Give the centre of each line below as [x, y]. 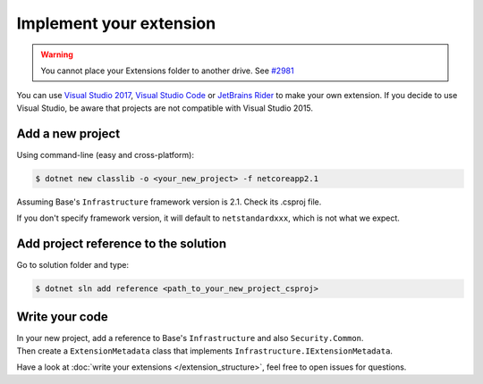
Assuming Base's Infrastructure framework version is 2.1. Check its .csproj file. [169, 202]
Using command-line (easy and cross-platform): [105, 154]
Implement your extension [116, 23]
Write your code [63, 317]
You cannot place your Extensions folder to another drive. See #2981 [167, 71]
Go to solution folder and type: [73, 264]
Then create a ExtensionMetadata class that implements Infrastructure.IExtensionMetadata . [205, 351]
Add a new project [68, 134]
